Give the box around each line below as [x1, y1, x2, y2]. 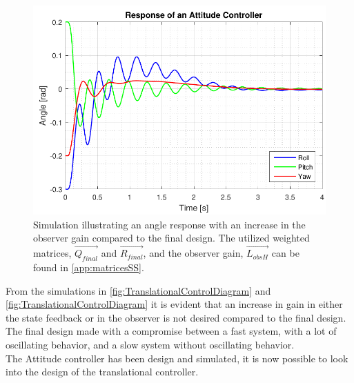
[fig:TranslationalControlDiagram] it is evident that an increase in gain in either [6, 297, 343, 311]
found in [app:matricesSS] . [33, 259, 144, 274]
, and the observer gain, [143, 246, 244, 260]
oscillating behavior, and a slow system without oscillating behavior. [6, 337, 295, 351]
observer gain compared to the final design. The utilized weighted [33, 230, 310, 245]
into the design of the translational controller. [6, 364, 199, 379]
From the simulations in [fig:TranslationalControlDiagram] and [6, 283, 271, 297]
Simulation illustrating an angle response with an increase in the [33, 217, 306, 231]
